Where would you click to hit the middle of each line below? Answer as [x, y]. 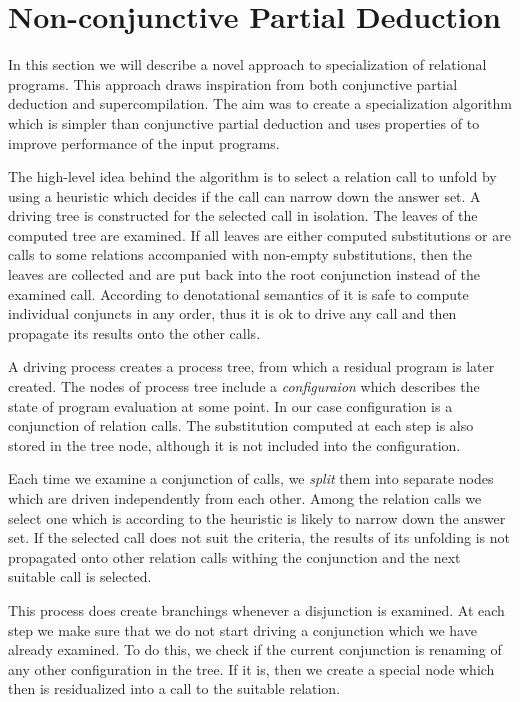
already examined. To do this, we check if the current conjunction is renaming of [255, 649]
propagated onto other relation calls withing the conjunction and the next [234, 556]
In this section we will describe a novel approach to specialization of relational [247, 64]
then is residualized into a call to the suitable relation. [174, 688]
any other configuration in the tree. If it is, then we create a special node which [251, 668]
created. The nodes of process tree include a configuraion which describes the [244, 386]
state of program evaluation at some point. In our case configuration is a [230, 405]
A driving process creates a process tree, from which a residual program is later [251, 366]
